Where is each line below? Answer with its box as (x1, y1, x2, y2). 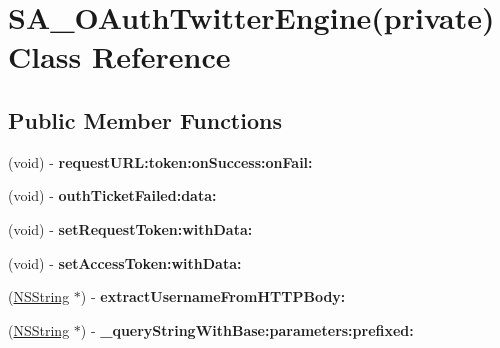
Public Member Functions (8, 104, 282, 135)
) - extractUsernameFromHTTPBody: (80, 286, 346, 307)
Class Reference (8, 36, 231, 77)
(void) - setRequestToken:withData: (8, 218, 253, 239)
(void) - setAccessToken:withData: (8, 252, 242, 273)
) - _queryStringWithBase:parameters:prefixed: (80, 319, 414, 340)
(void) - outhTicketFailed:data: (8, 185, 217, 206)
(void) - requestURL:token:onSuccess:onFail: (8, 151, 313, 172)
